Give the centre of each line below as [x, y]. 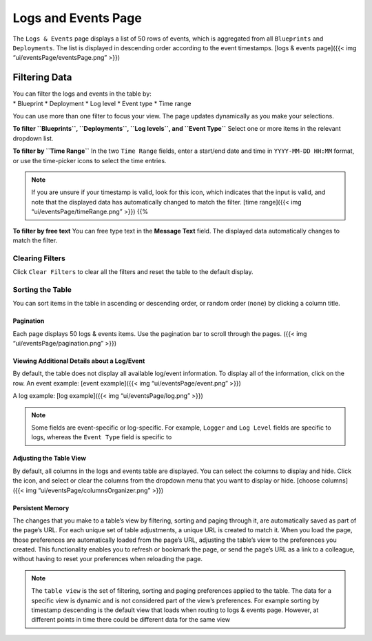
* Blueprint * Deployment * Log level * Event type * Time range [102, 103]
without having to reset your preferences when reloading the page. [108, 559]
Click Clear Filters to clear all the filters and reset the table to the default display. [133, 272]
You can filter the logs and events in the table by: [82, 94]
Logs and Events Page [77, 18]
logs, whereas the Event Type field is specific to [102, 437]
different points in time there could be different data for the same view [131, 620]
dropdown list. [33, 138]
